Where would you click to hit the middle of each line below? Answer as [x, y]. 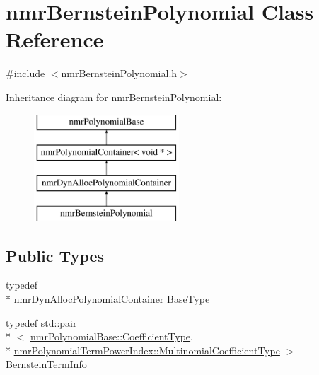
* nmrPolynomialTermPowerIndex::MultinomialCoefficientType [143, 350]
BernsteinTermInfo [46, 364]
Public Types [55, 255]
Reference [55, 39]
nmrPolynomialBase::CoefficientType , [112, 336]
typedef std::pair [41, 322]
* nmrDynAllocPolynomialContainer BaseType [108, 299]
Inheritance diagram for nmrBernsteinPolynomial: [114, 97]
